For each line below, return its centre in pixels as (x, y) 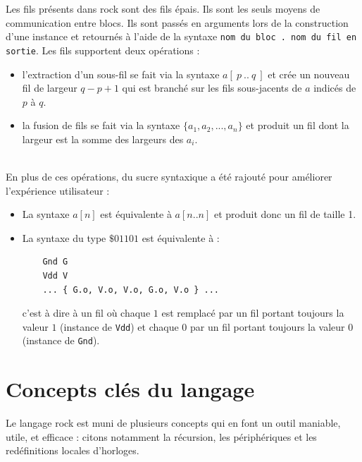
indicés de (335, 88)
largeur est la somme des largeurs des (103, 139)
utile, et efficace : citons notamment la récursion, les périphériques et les (161, 436)
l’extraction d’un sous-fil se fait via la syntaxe (121, 74)
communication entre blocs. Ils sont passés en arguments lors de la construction (177, 22)
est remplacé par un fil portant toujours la (253, 313)
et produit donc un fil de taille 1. (285, 214)
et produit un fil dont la (298, 125)
